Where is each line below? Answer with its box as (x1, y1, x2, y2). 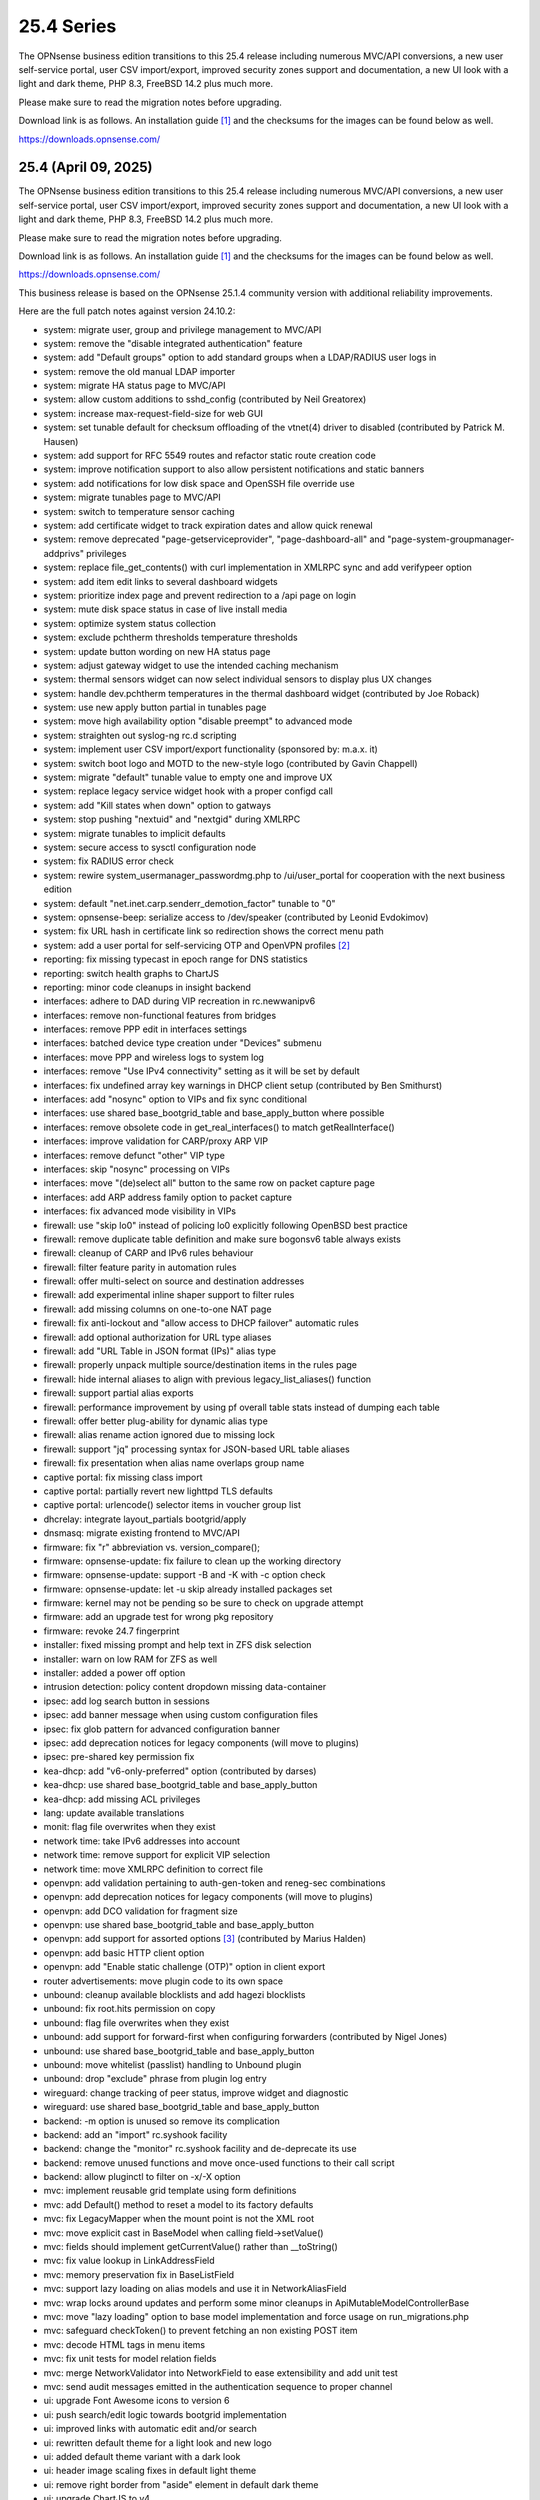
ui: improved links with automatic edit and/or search (43, 2423, 257, 2435)
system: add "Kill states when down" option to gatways (43, 799, 272, 811)
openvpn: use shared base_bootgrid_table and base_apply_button (43, 1919, 315, 1931)
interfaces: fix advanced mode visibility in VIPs (43, 1205, 237, 1217)
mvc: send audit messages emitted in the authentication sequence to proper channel (43, 2380, 393, 2392)
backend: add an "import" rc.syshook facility (43, 2128, 228, 2140)
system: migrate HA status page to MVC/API (43, 380, 226, 392)
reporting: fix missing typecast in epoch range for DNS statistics (43, 953, 309, 965)
